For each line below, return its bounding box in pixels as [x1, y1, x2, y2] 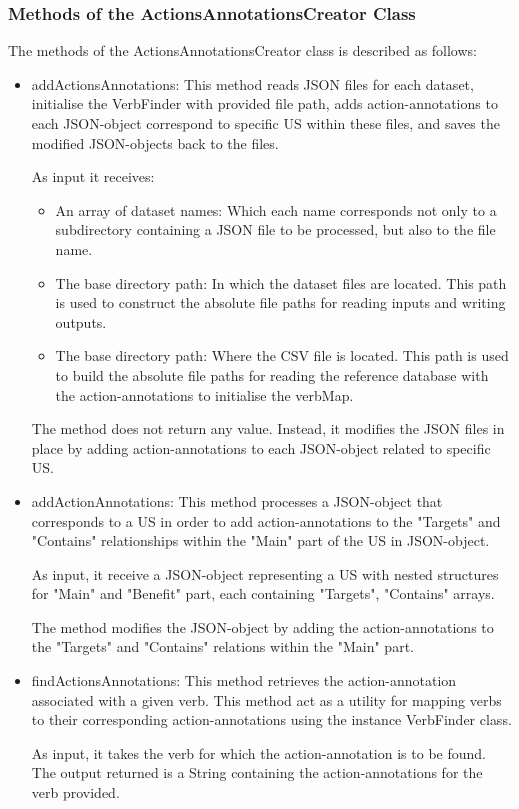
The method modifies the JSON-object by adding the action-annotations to [31, 616, 494, 637]
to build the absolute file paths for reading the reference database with [55, 364, 489, 385]
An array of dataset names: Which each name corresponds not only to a [55, 199, 497, 220]
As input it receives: [31, 166, 155, 187]
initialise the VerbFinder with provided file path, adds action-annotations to [31, 93, 498, 114]
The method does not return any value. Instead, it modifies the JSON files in [31, 418, 505, 439]
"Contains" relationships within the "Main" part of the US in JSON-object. [31, 530, 490, 551]
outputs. [55, 311, 107, 332]
